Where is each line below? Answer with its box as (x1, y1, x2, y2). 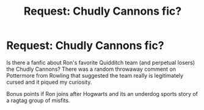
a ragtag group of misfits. (6, 97, 70, 104)
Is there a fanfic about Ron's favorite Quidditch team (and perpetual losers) (6, 59, 195, 66)
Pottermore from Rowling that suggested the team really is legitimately (6, 71, 184, 79)
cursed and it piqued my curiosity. (6, 78, 92, 86)
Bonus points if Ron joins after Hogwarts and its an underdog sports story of (6, 90, 199, 97)
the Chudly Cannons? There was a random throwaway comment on (6, 65, 176, 73)
